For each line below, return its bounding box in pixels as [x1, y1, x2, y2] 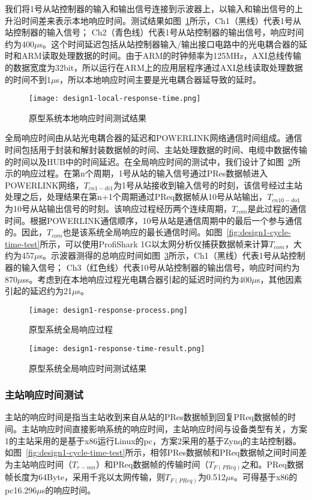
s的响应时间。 [41, 483, 96, 496]
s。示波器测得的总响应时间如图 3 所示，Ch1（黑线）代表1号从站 [39, 249, 289, 262]
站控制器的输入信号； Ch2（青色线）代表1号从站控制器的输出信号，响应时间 [5, 26, 304, 38]
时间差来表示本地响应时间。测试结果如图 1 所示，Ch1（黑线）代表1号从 [21, 14, 301, 26]
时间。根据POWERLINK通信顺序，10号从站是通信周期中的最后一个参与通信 [5, 214, 302, 226]
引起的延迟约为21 [5, 285, 72, 297]
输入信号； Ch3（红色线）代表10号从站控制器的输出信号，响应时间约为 [21, 261, 300, 273]
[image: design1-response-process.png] [29, 306, 188, 315]
